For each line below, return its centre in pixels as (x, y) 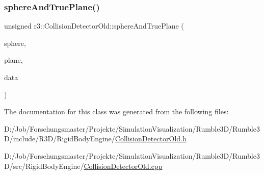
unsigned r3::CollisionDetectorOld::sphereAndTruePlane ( (94, 26)
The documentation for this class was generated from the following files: (116, 111)
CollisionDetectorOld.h (151, 139)
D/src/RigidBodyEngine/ (44, 166)
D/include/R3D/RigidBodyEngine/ (60, 139)
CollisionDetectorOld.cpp (123, 166)
